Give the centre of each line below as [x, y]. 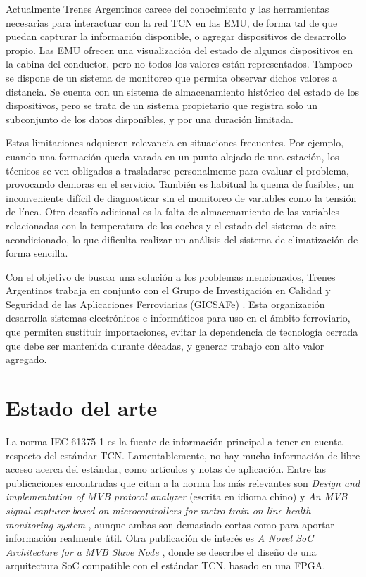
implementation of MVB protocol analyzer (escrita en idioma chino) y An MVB [177, 496]
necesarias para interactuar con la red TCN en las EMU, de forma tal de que [172, 22]
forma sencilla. [37, 253]
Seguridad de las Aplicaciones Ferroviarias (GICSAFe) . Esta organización [165, 304]
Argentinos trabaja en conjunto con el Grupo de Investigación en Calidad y [168, 290]
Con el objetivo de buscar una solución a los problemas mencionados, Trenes [171, 276]
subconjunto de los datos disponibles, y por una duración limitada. [150, 119]
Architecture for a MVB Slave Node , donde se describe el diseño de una [161, 551]
